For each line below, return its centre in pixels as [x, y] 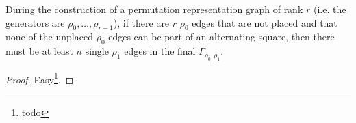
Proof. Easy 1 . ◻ [40, 78]
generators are [35, 22]
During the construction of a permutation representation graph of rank [154, 9]
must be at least [39, 51]
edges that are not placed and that [265, 22]
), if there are [141, 22]
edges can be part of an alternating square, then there [221, 37]
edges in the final [160, 51]
